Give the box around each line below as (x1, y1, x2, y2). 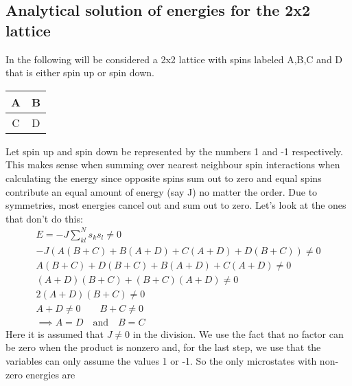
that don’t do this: (5, 211, 83, 225)
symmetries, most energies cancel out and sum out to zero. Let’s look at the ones (5, 198, 347, 212)
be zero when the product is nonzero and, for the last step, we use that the (5, 340, 321, 354)
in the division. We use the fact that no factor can (132, 326, 344, 341)
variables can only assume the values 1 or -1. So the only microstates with (5, 354, 317, 368)
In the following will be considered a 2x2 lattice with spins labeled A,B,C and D (5, 52, 343, 66)
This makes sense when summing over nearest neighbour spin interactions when (5, 157, 340, 172)
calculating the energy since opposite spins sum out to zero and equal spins (5, 170, 322, 185)
